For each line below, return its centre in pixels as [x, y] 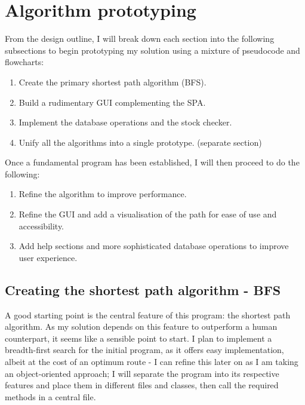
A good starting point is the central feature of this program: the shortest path [148, 315]
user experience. [48, 257]
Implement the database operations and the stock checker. [125, 122]
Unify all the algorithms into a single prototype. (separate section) [140, 142]
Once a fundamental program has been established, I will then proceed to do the [152, 162]
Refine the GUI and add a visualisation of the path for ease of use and [148, 214]
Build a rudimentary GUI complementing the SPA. [112, 102]
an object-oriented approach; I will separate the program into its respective [142, 373]
